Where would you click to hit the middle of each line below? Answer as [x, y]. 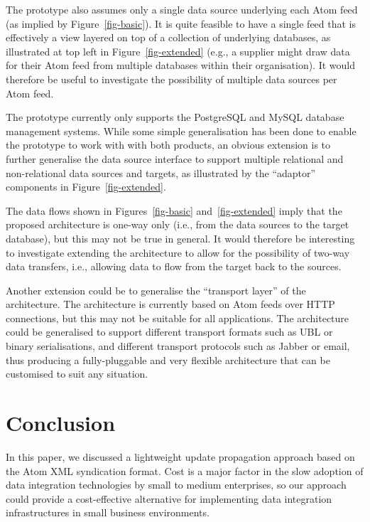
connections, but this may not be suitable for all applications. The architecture [178, 318]
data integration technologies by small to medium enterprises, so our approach [176, 485]
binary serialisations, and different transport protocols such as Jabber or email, [178, 346]
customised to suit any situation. [77, 374]
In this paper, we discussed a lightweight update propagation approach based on [180, 456]
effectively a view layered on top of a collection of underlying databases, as [168, 37]
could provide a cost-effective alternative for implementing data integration [169, 498]
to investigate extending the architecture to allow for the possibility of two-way [178, 252]
